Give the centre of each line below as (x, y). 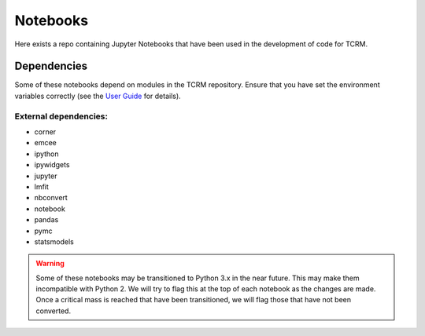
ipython (46, 154)
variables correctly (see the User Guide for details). (98, 96)
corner (45, 131)
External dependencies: (61, 116)
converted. (53, 311)
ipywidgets (52, 165)
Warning (50, 264)
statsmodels (54, 241)
